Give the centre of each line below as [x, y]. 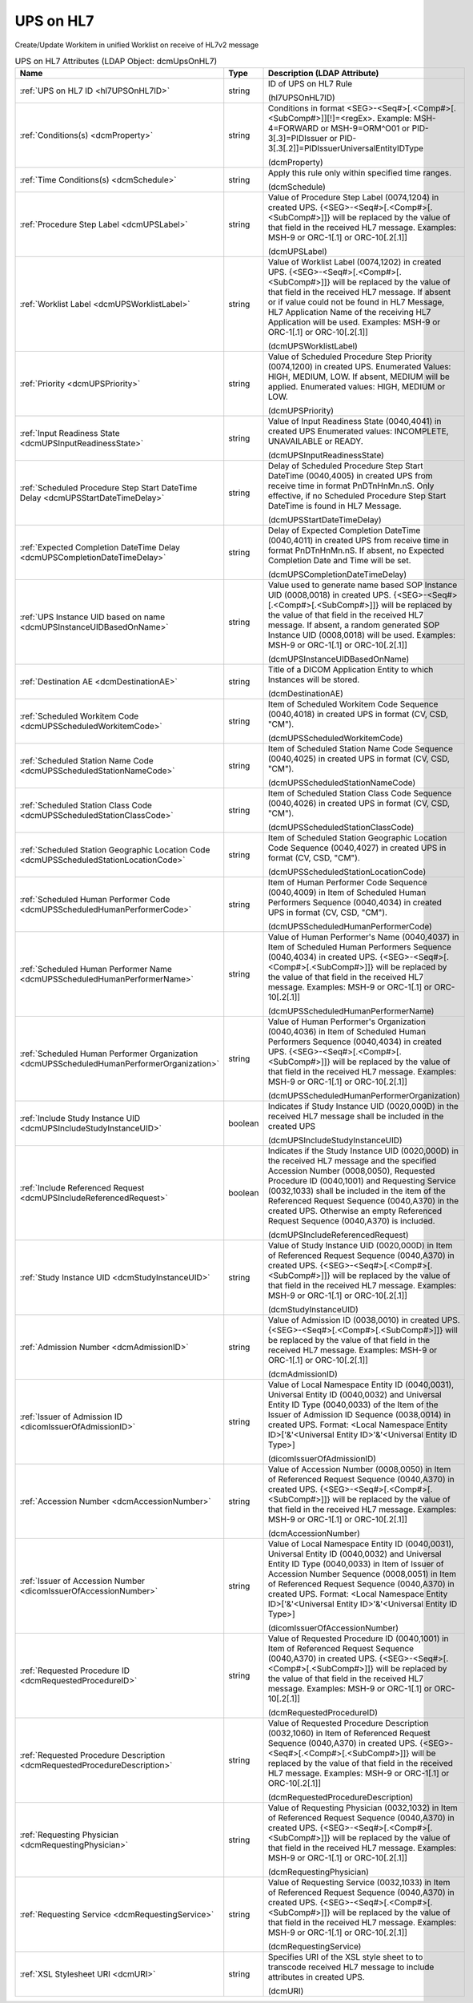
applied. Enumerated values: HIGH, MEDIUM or [357, 387]
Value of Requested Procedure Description [348, 1723]
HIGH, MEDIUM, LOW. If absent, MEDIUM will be [359, 377]
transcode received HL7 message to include [351, 1967]
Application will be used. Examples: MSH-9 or [354, 322]
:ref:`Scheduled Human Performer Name [96, 969]
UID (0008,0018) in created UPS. [329, 595]
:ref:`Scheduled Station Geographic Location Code [115, 850]
